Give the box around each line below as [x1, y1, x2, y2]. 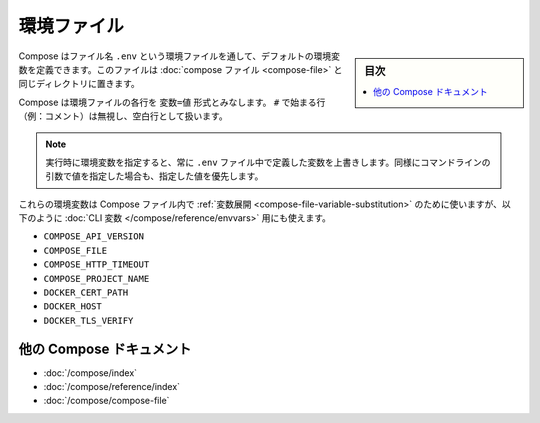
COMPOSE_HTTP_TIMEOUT [43, 259, 150, 270]
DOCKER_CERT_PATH [43, 287, 129, 299]
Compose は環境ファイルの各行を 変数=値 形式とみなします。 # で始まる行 [18, 96, 326, 108]
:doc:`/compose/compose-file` [43, 395, 170, 407]
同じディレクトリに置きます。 [18, 78, 140, 90]
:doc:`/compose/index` [43, 366, 138, 379]
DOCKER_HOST [43, 301, 102, 312]
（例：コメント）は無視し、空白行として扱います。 [18, 110, 229, 122]
